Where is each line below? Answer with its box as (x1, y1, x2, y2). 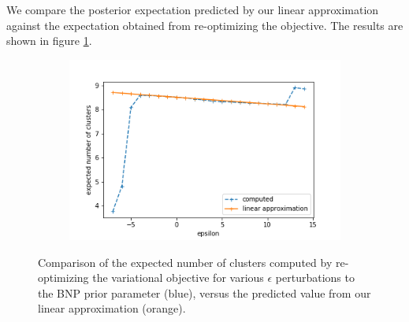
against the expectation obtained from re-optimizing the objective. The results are (6, 17, 403, 33)
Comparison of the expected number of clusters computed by (38, 254, 333, 270)
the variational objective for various (92, 269, 264, 286)
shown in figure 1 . (6, 32, 92, 49)
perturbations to (275, 269, 355, 286)
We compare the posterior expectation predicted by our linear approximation (6, 2, 379, 17)
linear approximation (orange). (38, 300, 186, 316)
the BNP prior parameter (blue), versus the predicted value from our (38, 284, 371, 301)
